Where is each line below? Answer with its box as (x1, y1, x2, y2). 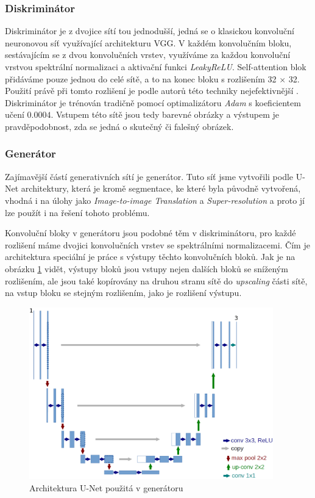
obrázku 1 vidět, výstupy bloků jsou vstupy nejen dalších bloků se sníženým (5, 262, 288, 275)
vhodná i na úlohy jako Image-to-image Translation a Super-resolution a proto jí (5, 193, 305, 206)
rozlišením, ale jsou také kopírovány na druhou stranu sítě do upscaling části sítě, (5, 274, 308, 287)
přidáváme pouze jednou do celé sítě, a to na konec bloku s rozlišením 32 (5, 72, 277, 85)
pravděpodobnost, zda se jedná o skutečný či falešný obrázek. (5, 120, 234, 132)
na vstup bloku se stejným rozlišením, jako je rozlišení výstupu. (5, 286, 242, 299)
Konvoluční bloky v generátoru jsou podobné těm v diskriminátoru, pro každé (5, 226, 296, 239)
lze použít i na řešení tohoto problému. (5, 206, 150, 218)
